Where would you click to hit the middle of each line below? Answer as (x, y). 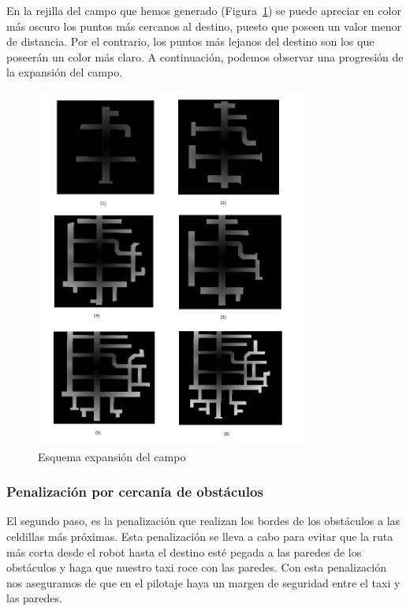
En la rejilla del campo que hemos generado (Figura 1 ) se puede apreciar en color (204, 10)
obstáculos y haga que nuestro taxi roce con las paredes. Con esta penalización (196, 567)
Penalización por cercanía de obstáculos (135, 492)
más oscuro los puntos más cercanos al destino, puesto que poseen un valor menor (204, 26)
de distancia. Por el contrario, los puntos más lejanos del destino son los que (190, 41)
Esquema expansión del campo (112, 456)
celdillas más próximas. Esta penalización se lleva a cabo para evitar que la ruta (200, 536)
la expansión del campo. (65, 72)
